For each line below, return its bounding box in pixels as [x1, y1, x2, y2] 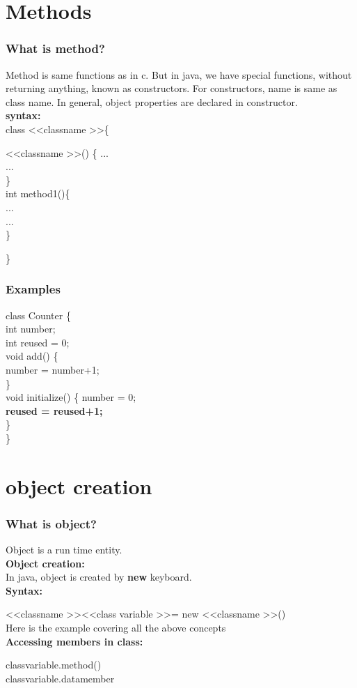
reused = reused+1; [6, 403, 103, 418]
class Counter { [6, 307, 71, 322]
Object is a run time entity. [6, 542, 122, 557]
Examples [6, 280, 61, 298]
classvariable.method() [6, 657, 102, 672]
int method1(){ [6, 186, 70, 201]
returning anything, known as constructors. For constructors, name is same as [6, 81, 338, 95]
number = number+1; [6, 362, 100, 376]
